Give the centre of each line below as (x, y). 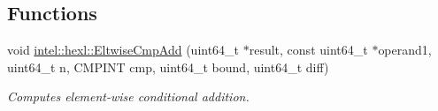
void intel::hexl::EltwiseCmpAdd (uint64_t (123, 50)
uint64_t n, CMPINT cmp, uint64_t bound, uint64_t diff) (168, 67)
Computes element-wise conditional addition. (128, 96)
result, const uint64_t (308, 50)
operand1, (405, 50)
